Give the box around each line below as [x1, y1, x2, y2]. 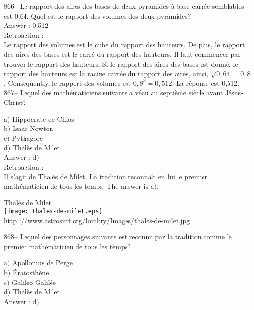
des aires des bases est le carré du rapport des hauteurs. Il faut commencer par [4, 49, 241, 59]
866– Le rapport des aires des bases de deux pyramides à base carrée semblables [4, 1, 244, 11]
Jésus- [225, 87, 243, 98]
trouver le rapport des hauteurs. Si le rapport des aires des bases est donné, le [4, 58, 238, 69]
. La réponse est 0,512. [172, 77, 240, 88]
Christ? [4, 97, 26, 107]
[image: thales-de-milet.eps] [4, 207, 102, 215]
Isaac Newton [12, 123, 53, 133]
